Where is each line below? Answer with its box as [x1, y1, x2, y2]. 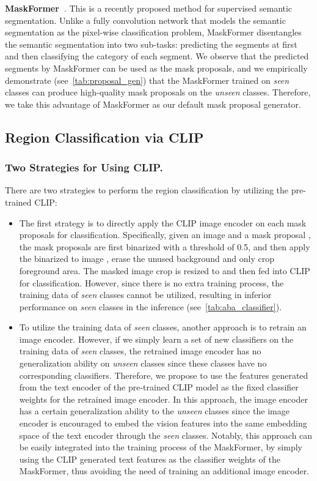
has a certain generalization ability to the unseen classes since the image [19, 405, 290, 417]
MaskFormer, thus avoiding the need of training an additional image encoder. [19, 464, 310, 477]
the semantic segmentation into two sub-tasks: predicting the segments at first [5, 37, 297, 50]
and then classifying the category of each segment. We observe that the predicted [5, 50, 309, 62]
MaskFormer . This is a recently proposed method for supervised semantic [5, 2, 293, 14]
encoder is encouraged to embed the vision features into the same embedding [19, 417, 307, 430]
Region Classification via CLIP [5, 127, 204, 146]
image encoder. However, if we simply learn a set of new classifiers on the [19, 332, 294, 345]
